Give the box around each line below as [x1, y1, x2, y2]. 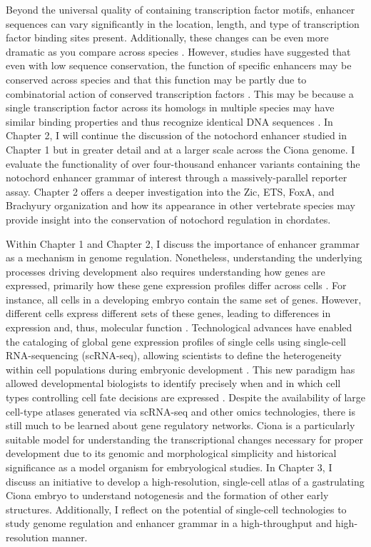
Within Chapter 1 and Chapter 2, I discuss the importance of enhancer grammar [6, 236, 360, 251]
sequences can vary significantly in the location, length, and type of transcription [6, 16, 360, 31]
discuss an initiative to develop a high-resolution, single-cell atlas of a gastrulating [6, 473, 365, 488]
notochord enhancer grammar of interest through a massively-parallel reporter [6, 170, 347, 185]
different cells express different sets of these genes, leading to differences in [6, 306, 331, 321]
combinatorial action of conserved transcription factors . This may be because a [6, 86, 354, 101]
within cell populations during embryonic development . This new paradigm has [6, 361, 355, 376]
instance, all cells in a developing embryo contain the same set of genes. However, [6, 291, 362, 306]
